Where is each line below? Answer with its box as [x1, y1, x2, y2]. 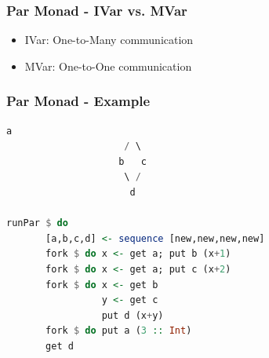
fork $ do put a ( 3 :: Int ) [45, 325, 192, 337]
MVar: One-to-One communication [24, 57, 192, 74]
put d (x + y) [101, 309, 164, 321]
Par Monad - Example [6, 91, 151, 111]
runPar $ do [6, 217, 68, 229]
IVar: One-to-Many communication [24, 31, 194, 48]
